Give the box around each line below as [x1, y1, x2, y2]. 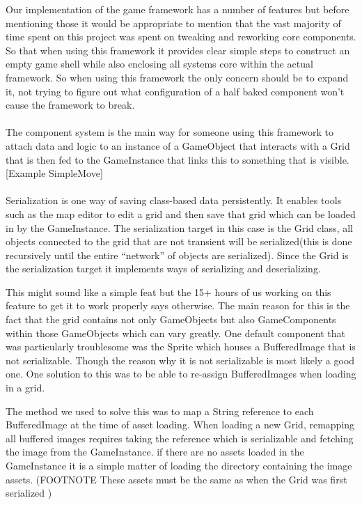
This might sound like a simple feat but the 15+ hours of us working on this [6, 284, 331, 299]
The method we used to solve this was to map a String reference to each [6, 403, 314, 418]
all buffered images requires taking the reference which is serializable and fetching [6, 430, 354, 445]
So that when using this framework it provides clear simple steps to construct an [6, 42, 350, 57]
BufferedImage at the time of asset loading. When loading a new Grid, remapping [6, 417, 355, 432]
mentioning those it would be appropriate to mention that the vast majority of [6, 15, 341, 30]
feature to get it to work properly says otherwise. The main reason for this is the [6, 298, 350, 313]
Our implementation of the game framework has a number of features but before [6, 2, 349, 16]
